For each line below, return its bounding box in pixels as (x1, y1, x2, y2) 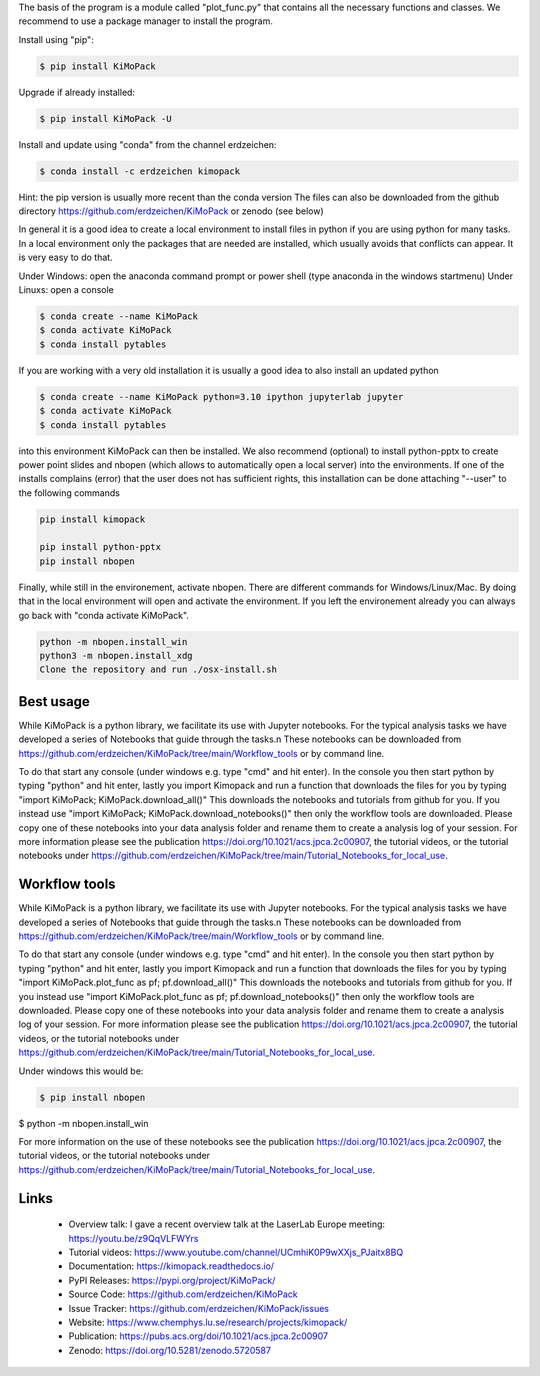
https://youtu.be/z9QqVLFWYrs (68, 1232, 199, 1244)
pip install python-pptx (39, 541, 162, 553)
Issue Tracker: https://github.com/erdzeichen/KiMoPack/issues (68, 1302, 330, 1314)
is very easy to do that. (18, 251, 114, 264)
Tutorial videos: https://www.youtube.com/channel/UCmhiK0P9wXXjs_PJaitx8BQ (68, 1246, 404, 1258)
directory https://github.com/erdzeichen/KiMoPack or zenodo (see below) (18, 205, 324, 217)
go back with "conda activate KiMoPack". (18, 609, 190, 621)
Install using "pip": (18, 33, 94, 45)
